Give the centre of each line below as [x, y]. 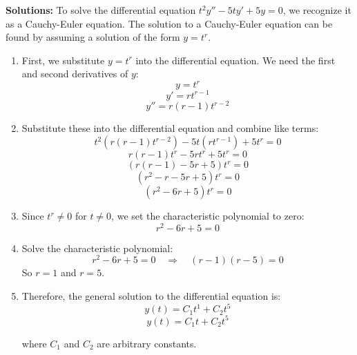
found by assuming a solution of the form [93, 37]
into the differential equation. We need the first [235, 60]
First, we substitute [63, 60]
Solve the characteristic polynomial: [97, 248]
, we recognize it [317, 10]
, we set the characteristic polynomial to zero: [208, 216]
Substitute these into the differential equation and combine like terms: [170, 128]
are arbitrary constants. [147, 343]
